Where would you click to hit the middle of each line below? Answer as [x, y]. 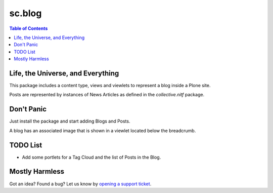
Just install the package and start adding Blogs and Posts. [70, 121]
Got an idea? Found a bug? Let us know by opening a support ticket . [80, 184]
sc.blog [26, 13]
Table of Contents [29, 28]
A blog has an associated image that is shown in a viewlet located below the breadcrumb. [103, 130]
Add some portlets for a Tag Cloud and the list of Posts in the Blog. [92, 157]
